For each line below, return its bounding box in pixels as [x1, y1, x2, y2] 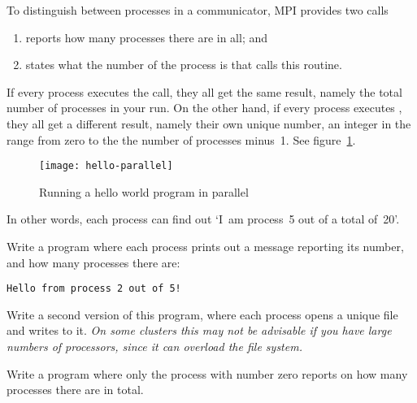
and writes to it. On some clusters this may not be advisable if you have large [7, 322, 392, 339]
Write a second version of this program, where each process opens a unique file [7, 305, 398, 323]
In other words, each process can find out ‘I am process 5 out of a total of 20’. [7, 210, 400, 227]
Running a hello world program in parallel [39, 183, 249, 200]
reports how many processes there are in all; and [25, 28, 268, 45]
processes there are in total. [7, 381, 144, 398]
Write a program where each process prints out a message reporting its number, [7, 238, 404, 254]
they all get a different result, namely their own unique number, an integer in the [7, 115, 411, 132]
